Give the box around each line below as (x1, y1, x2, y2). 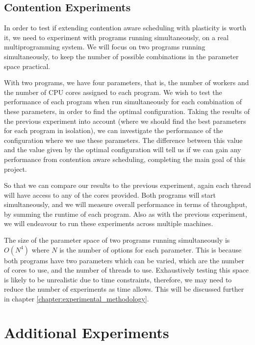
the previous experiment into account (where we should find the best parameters (4, 115, 246, 126)
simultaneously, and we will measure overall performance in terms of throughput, (4, 199, 248, 209)
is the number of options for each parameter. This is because (59, 244, 242, 254)
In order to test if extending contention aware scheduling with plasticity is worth (4, 23, 246, 33)
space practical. (4, 61, 51, 71)
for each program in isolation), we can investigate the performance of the (4, 125, 223, 136)
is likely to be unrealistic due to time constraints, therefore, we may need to (4, 274, 232, 284)
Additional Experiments (4, 322, 169, 342)
